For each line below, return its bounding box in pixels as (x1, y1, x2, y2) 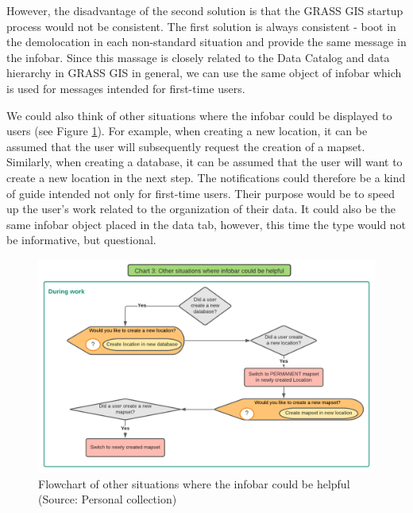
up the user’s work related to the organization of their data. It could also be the (6, 200, 396, 217)
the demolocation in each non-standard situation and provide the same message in (6, 33, 407, 50)
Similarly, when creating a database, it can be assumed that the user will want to (6, 154, 403, 170)
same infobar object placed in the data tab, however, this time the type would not (6, 216, 407, 232)
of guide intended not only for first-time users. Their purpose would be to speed (6, 185, 396, 201)
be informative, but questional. (6, 231, 156, 248)
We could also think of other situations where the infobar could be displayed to (6, 107, 392, 123)
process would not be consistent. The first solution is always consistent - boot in (6, 17, 396, 34)
